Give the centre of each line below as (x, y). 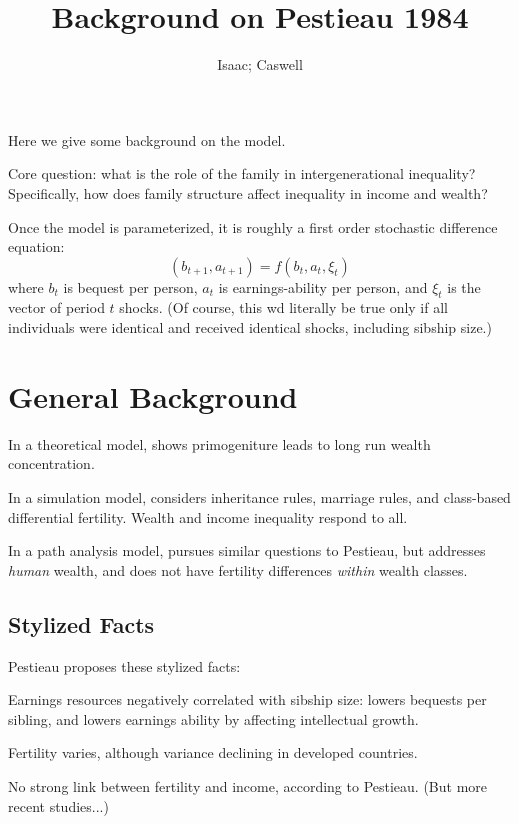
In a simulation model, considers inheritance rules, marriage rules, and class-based (259, 496)
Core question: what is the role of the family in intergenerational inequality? (242, 173)
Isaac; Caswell (260, 64)
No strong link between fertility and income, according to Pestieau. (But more (248, 785)
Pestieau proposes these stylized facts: (124, 665)
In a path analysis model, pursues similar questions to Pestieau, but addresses (247, 550)
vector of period (56, 307)
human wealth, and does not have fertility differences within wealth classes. (238, 569)
